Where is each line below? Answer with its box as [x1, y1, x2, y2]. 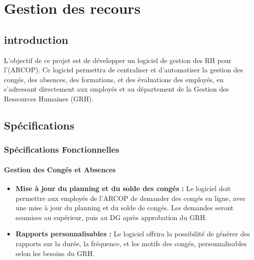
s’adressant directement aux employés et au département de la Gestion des [4, 84, 229, 94]
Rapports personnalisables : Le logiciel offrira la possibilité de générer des [15, 228, 250, 239]
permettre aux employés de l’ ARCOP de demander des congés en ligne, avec [15, 193, 246, 203]
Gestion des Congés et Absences [4, 164, 116, 174]
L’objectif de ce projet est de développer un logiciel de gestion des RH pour [4, 55, 231, 65]
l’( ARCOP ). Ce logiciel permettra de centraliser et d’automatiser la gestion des [4, 65, 243, 75]
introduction [4, 32, 68, 47]
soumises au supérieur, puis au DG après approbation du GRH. [15, 212, 207, 222]
